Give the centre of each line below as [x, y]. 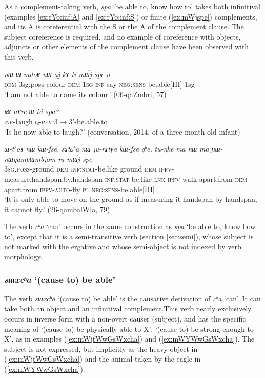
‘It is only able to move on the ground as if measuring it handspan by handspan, [131, 199]
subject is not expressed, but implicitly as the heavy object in [101, 348]
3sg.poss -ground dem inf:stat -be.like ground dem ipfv [88, 169]
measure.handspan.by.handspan [54, 178]
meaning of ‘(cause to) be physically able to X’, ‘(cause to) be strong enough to [129, 328]
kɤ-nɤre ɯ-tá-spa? [32, 111]
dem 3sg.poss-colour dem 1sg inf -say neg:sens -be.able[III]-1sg [99, 84]
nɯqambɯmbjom [30, 158]
